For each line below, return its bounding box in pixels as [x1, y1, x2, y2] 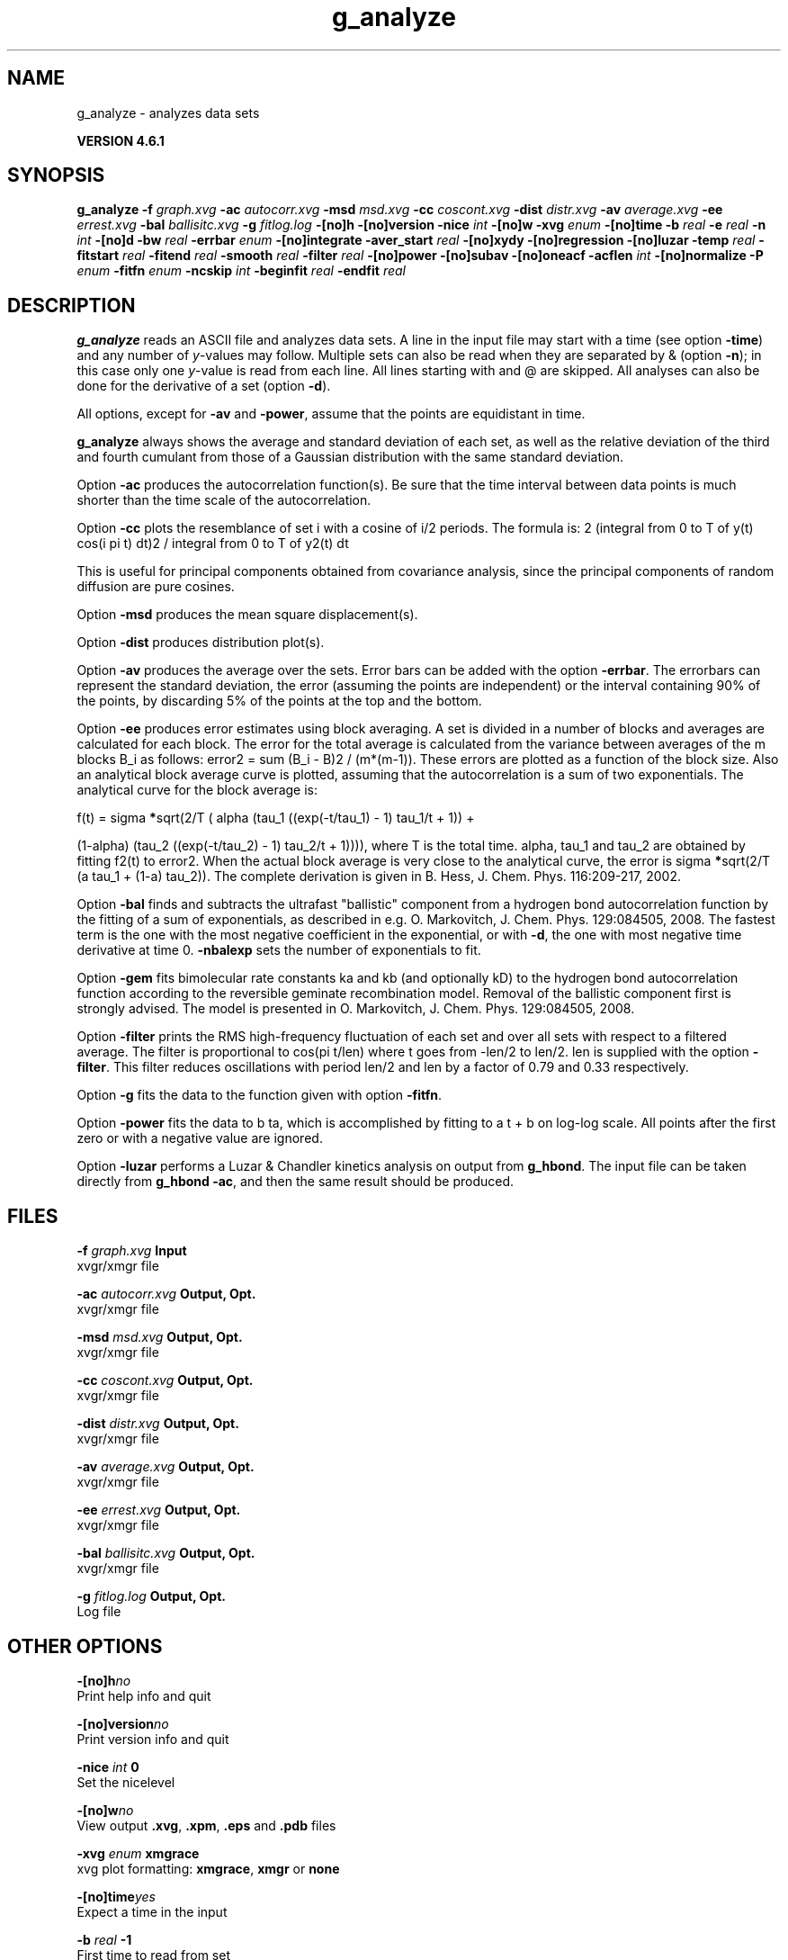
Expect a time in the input [76, 1903, 228, 1920]
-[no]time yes [76, 1888, 156, 1904]
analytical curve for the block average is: [76, 782, 318, 798]
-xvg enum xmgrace [76, 1845, 200, 1861]
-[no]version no [76, 1715, 169, 1731]
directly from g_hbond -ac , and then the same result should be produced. [76, 1173, 515, 1190]
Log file [76, 1604, 121, 1620]
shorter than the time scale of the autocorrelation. [76, 492, 372, 508]
